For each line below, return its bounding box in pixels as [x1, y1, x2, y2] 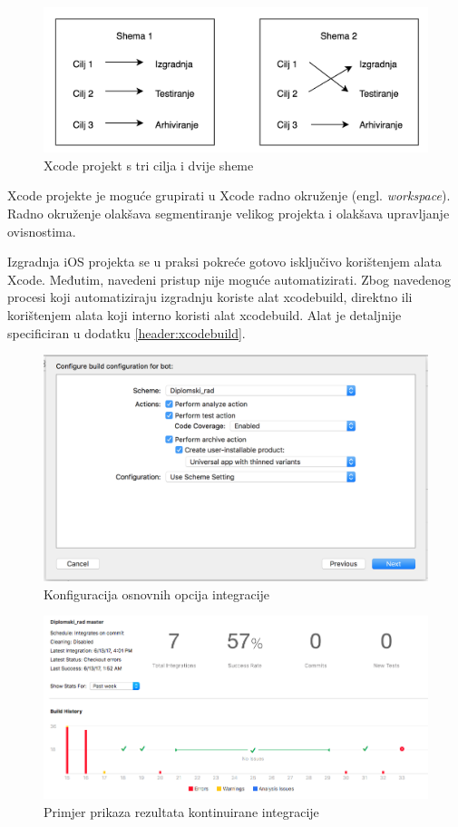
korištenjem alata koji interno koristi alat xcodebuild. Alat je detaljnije [7, 305, 402, 324]
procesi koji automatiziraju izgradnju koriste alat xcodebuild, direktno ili [7, 287, 413, 306]
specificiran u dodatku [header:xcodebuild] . [7, 323, 246, 342]
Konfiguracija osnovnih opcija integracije [44, 584, 270, 603]
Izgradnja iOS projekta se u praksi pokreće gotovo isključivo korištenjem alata [7, 252, 442, 271]
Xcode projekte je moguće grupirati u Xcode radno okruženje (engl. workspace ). [7, 186, 451, 205]
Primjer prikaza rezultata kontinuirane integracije [44, 803, 319, 822]
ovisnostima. [7, 221, 76, 240]
